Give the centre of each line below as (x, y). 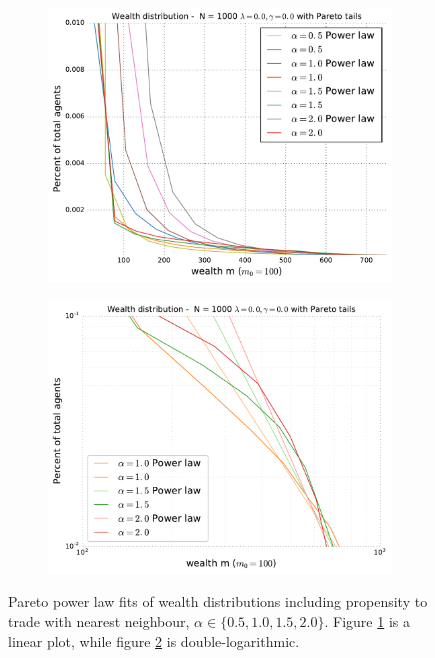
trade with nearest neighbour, (99, 621)
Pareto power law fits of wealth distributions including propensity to (218, 601)
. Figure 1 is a (367, 621)
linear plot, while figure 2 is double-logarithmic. (154, 640)
